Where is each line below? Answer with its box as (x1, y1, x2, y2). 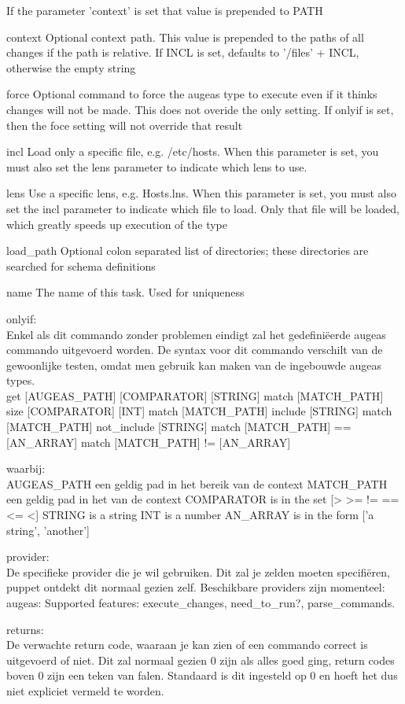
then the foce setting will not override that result (6, 116, 243, 133)
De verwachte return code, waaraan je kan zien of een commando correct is (6, 636, 368, 653)
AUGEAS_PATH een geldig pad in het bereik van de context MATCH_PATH (6, 475, 388, 492)
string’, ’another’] (6, 522, 90, 538)
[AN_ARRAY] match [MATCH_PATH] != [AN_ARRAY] (6, 433, 291, 450)
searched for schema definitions (6, 257, 156, 274)
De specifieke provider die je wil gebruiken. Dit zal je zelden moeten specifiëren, (6, 563, 390, 580)
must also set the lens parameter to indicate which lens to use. (6, 158, 307, 175)
